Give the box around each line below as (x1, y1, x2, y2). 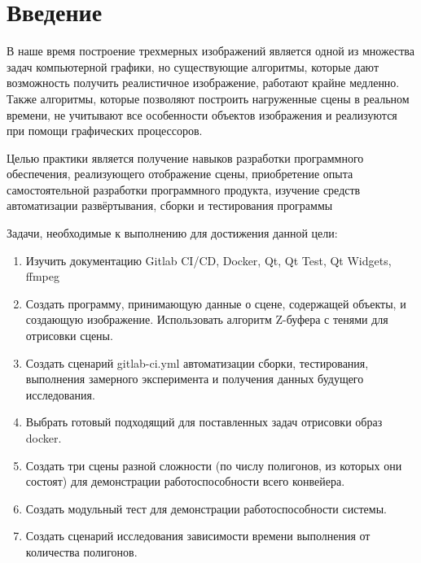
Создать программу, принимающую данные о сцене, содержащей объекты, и (25, 295, 406, 312)
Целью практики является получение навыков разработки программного (7, 149, 364, 166)
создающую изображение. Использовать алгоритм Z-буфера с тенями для (25, 311, 388, 328)
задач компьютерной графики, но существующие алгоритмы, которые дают (7, 58, 379, 75)
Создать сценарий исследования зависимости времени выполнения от (25, 527, 371, 544)
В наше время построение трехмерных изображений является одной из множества (7, 42, 414, 59)
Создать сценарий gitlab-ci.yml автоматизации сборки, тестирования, (25, 354, 369, 371)
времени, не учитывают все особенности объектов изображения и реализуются (7, 106, 397, 123)
